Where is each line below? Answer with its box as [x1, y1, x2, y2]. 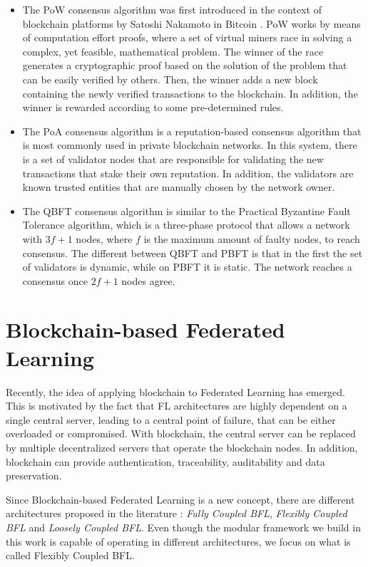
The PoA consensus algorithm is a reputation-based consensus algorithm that [22, 123, 362, 138]
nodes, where [76, 231, 133, 246]
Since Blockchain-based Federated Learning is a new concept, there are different [6, 491, 355, 506]
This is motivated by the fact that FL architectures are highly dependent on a [6, 398, 347, 413]
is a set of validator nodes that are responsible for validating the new [22, 151, 324, 166]
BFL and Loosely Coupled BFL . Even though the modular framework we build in [6, 519, 361, 534]
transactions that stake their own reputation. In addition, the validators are [22, 165, 354, 180]
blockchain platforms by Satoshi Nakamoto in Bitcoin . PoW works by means [22, 16, 361, 31]
